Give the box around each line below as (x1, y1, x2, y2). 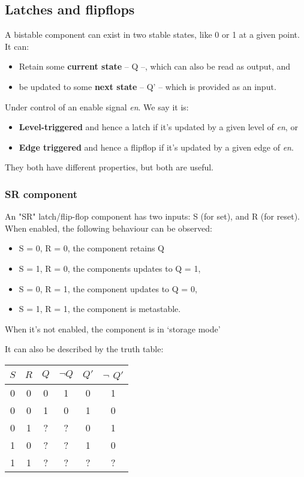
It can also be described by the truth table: (5, 343, 164, 355)
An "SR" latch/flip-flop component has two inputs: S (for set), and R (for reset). (5, 210, 300, 223)
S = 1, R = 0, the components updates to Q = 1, (19, 262, 201, 274)
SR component (5, 186, 77, 201)
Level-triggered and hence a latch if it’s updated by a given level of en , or (19, 121, 298, 133)
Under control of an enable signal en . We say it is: (5, 100, 189, 113)
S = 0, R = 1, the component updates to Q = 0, (19, 282, 197, 295)
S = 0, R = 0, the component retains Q (19, 242, 164, 254)
